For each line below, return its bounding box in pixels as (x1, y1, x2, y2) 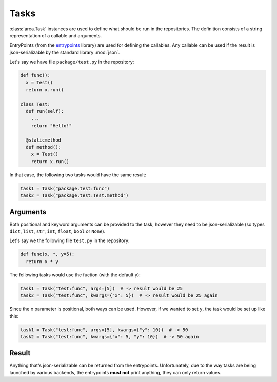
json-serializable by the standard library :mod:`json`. (9, 49, 120, 55)
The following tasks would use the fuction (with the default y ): (9, 272, 141, 278)
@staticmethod (26, 137, 62, 143)
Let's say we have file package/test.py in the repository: (9, 59, 134, 65)
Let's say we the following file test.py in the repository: (9, 237, 130, 244)
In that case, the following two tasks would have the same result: (9, 172, 146, 178)
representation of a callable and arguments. (9, 32, 102, 38)
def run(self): (26, 108, 64, 114)
